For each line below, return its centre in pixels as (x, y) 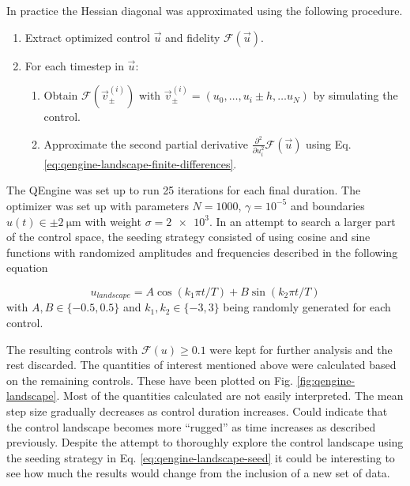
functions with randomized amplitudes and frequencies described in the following (202, 252)
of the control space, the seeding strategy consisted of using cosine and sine (188, 237)
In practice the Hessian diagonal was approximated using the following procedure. (205, 10)
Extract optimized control (87, 37)
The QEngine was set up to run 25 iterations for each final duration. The (184, 190)
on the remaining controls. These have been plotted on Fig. (150, 380)
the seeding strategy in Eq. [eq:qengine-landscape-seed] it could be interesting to (201, 457)
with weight (113, 221)
